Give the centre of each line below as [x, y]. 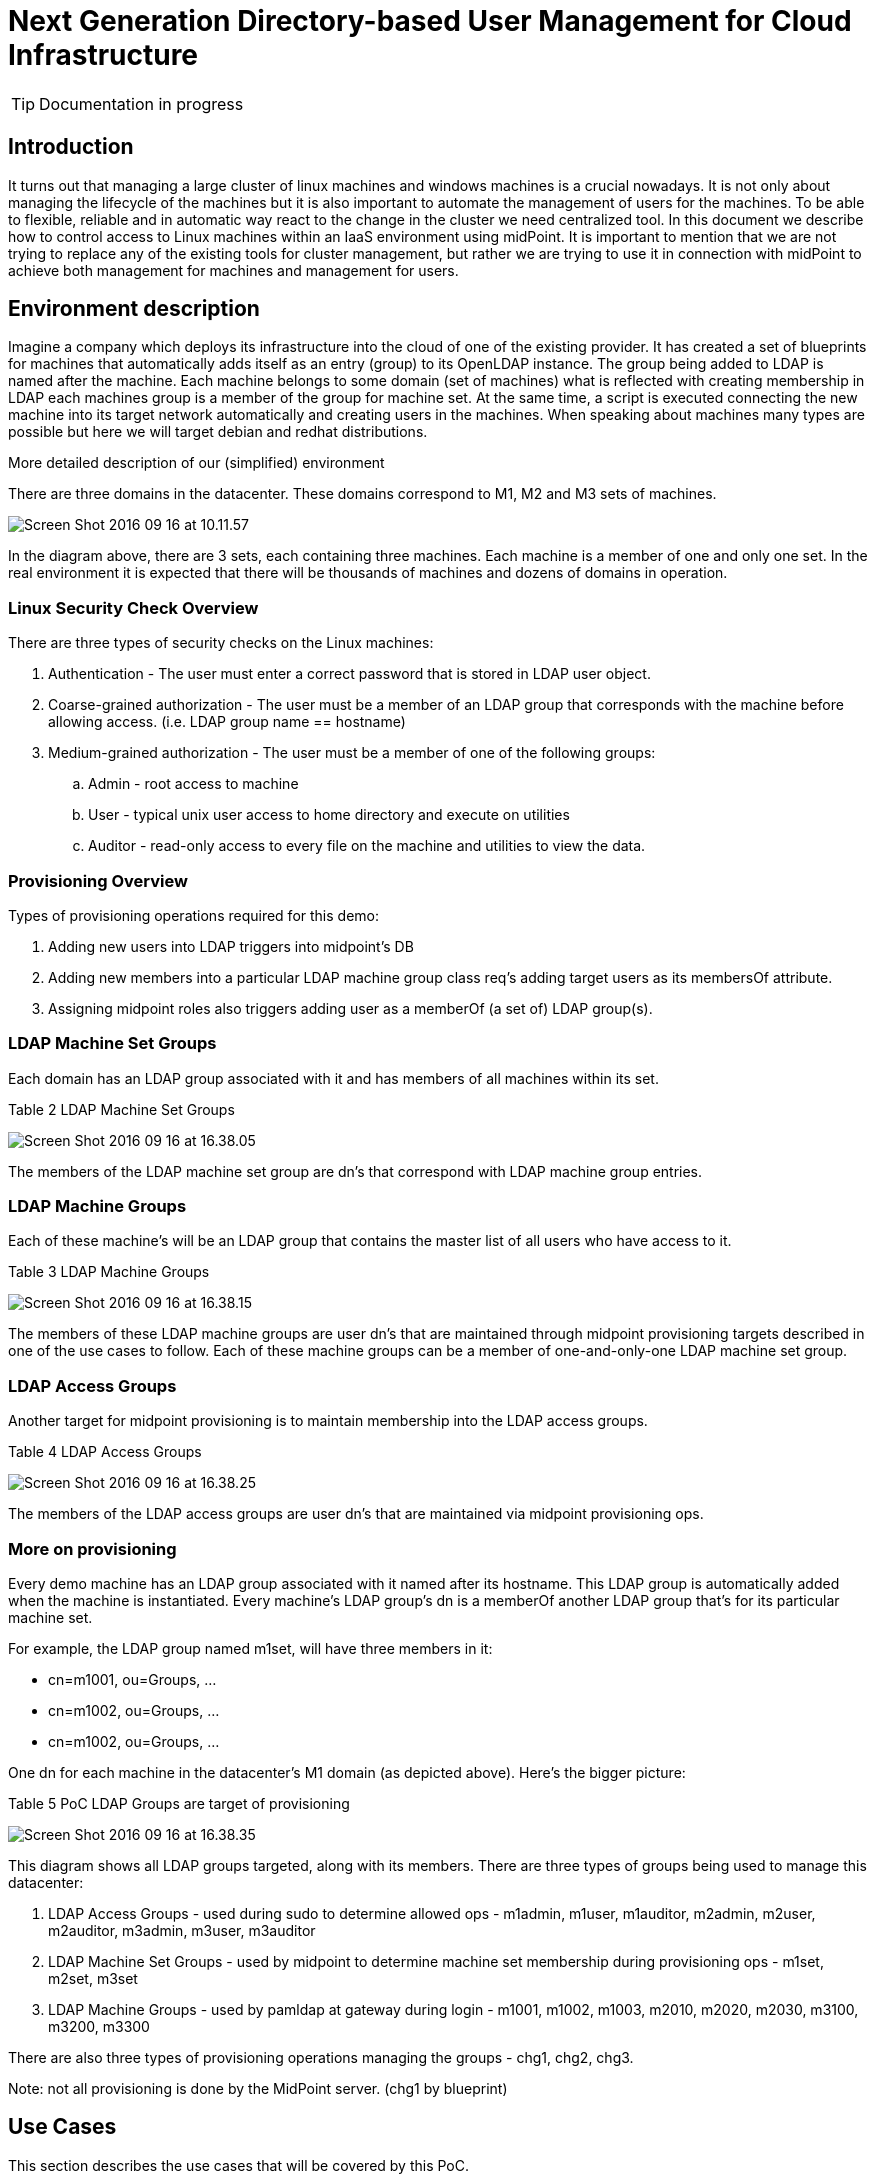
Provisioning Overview [98, 880]
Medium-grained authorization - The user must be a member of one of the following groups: [352, 753]
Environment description [134, 309]
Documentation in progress [141, 103]
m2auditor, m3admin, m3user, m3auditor [182, 1930]
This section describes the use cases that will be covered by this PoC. [239, 2165]
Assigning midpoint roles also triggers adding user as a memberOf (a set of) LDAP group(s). [350, 1008]
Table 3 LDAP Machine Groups [109, 1272]
